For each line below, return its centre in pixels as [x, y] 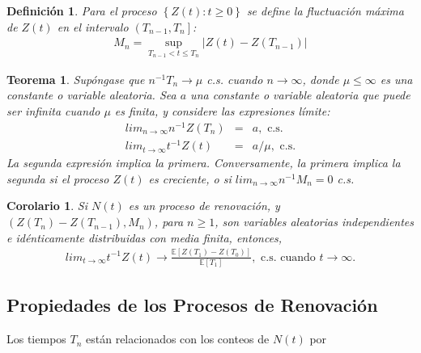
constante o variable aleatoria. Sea [91, 95]
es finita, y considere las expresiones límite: [222, 111]
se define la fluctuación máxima [325, 11]
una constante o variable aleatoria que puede [300, 95]
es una [396, 79]
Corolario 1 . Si [47, 206]
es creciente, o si [190, 178]
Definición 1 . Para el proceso [82, 11]
